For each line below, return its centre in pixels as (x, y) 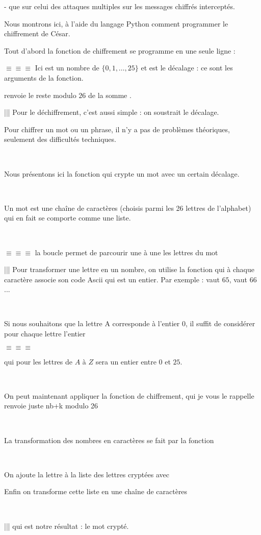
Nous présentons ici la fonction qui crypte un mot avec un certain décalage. (122, 173)
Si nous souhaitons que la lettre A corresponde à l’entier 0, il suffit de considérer (130, 323)
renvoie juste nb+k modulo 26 (51, 406)
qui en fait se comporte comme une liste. (68, 218)
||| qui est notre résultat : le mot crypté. (67, 526)
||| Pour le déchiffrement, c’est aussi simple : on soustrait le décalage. (112, 112)
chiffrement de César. (37, 33)
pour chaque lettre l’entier (45, 334)
